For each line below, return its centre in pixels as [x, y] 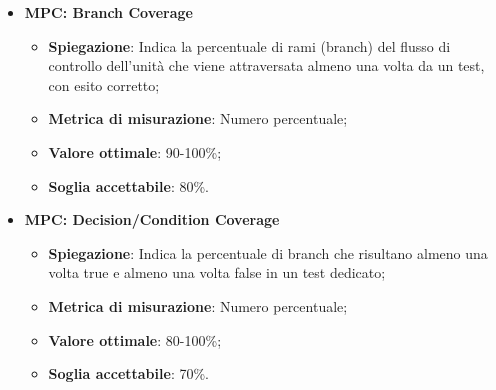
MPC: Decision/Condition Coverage [152, 219]
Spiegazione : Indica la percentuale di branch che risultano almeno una [268, 252]
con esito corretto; [104, 84]
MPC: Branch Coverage [108, 12]
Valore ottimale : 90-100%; [135, 151]
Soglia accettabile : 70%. [128, 373]
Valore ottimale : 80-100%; [135, 339]
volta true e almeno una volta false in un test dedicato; [217, 272]
